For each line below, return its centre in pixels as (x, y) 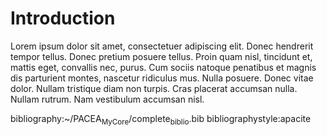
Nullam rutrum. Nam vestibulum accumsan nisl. (107, 99)
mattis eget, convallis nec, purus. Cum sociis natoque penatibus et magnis (163, 67)
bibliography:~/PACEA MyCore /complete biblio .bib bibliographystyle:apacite (161, 119)
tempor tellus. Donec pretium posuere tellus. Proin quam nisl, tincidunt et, (161, 56)
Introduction (63, 18)
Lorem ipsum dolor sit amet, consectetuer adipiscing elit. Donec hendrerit (162, 46)
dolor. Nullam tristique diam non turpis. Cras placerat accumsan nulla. (154, 88)
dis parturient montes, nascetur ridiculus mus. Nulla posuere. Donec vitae (162, 78)
